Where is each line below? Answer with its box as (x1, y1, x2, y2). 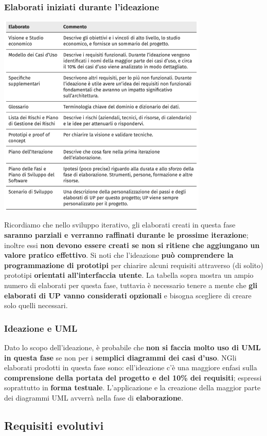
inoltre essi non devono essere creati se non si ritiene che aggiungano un (4, 239, 260, 250)
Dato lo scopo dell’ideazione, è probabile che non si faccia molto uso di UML (4, 342, 261, 352)
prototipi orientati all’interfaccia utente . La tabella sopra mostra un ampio (4, 270, 254, 280)
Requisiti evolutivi (4, 417, 104, 433)
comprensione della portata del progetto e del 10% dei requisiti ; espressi (4, 372, 262, 383)
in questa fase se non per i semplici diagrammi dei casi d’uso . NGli (4, 352, 237, 363)
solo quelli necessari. (4, 300, 68, 311)
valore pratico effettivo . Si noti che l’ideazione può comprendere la (4, 250, 234, 260)
